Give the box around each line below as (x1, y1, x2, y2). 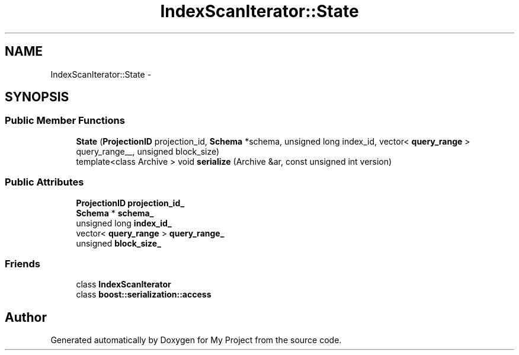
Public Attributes (5, 176, 84, 188)
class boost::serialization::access (76, 289, 212, 300)
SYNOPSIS (5, 89, 69, 105)
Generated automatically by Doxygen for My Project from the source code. (50, 335, 342, 346)
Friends (5, 257, 40, 270)
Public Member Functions (5, 114, 125, 127)
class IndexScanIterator (76, 279, 171, 290)
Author (5, 309, 47, 325)
